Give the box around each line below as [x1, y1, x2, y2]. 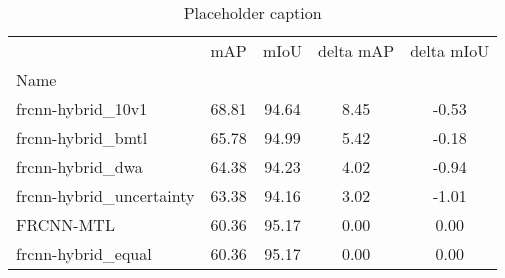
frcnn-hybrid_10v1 [16, 97, 148, 120]
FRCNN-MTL [16, 213, 115, 236]
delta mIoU [410, 39, 490, 62]
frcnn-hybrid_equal [16, 242, 152, 265]
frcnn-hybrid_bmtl [16, 126, 148, 149]
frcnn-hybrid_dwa [16, 155, 143, 178]
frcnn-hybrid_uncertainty [16, 184, 195, 207]
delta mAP [317, 39, 395, 62]
